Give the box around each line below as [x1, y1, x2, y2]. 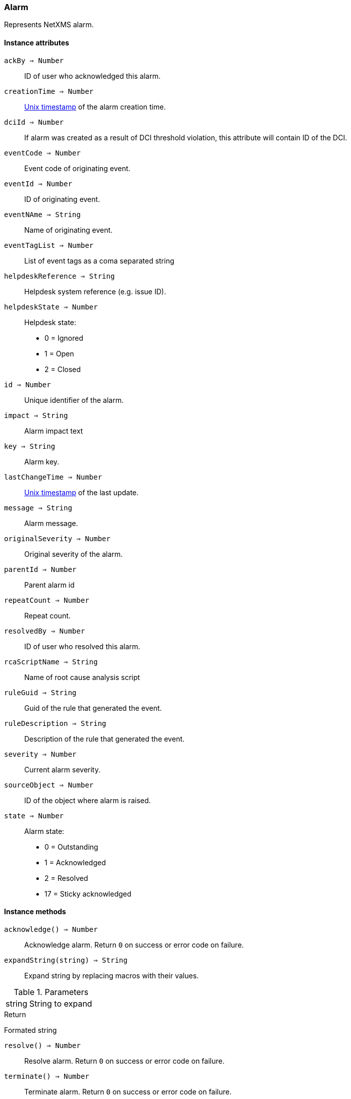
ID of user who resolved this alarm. [24, 642, 140, 651]
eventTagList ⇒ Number [4, 241, 94, 249]
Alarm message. [24, 518, 78, 528]
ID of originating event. [24, 194, 100, 203]
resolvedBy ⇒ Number [4, 626, 85, 635]
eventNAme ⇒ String [4, 210, 81, 219]
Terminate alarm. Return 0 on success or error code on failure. [24, 1087, 232, 1096]
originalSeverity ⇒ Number [4, 534, 111, 543]
